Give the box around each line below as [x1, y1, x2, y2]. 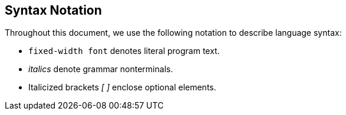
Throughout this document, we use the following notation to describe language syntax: [5, 28, 342, 38]
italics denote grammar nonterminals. [28, 64, 173, 75]
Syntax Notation [5, 3, 102, 18]
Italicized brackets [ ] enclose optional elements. [28, 82, 216, 93]
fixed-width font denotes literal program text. [28, 46, 220, 56]
